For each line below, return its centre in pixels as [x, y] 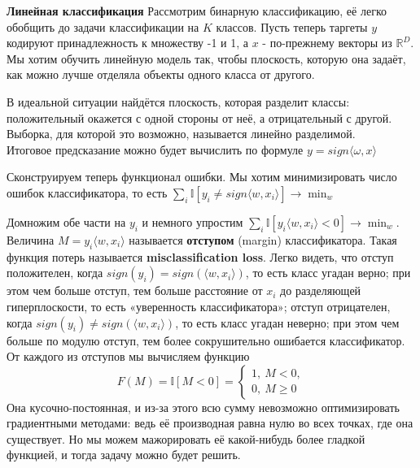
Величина [31, 239]
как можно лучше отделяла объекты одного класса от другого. [161, 74]
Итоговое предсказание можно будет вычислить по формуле [155, 149]
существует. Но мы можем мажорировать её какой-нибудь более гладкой [186, 438]
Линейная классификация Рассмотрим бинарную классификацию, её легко [197, 11]
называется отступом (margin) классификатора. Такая [263, 239]
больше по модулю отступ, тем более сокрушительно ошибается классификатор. [206, 340]
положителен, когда [55, 273]
